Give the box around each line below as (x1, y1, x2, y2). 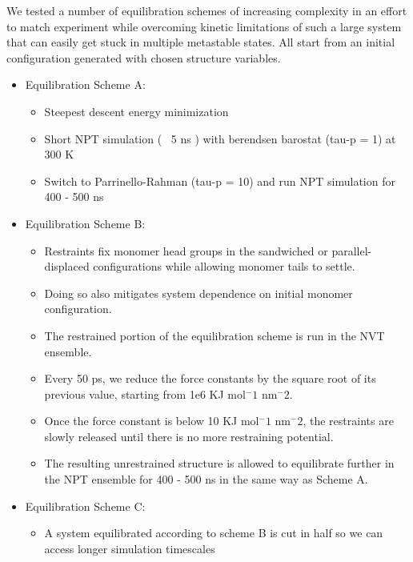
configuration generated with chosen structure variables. (6, 49, 281, 66)
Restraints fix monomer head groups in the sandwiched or (44, 242, 328, 259)
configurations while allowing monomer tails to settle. (93, 258, 355, 275)
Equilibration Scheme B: (25, 215, 146, 231)
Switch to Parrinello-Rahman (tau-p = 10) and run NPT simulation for (44, 172, 395, 189)
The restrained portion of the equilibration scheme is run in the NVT (44, 327, 385, 343)
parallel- (331, 242, 372, 259)
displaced (44, 258, 90, 275)
